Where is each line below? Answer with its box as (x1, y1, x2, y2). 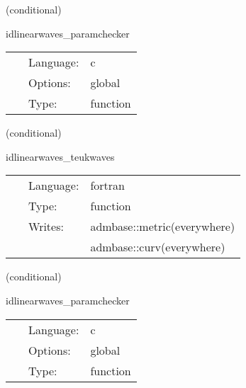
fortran (90, 177, 125, 194)
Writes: (28, 218, 64, 235)
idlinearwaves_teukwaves (6, 149, 115, 164)
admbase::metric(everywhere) (90, 218, 235, 235)
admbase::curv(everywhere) (90, 239, 225, 256)
